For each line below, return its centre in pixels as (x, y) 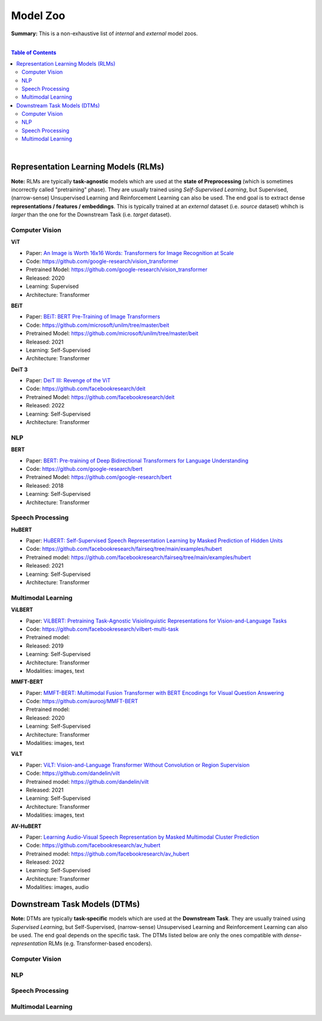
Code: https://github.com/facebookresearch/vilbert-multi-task (102, 629)
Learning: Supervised (52, 286)
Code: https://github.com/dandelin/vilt (73, 773)
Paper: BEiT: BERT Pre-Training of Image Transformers (93, 317)
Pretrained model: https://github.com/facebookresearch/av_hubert (108, 854)
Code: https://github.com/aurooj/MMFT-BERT (82, 701)
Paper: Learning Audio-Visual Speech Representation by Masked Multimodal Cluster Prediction (143, 837)
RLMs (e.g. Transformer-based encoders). (100, 943)
